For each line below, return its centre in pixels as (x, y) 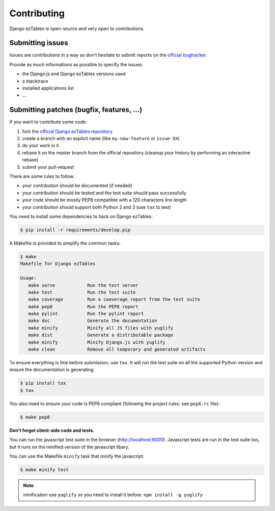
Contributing (37, 13)
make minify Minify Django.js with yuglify (97, 342)
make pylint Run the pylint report (86, 314)
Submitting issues (39, 43)
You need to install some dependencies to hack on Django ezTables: (81, 216)
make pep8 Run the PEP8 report (83, 306)
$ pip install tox (43, 383)
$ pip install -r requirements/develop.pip (75, 230)
